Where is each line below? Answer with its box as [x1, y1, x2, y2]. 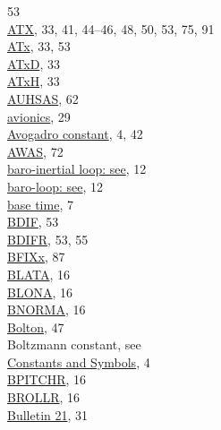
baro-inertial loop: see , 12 [7, 159, 147, 178]
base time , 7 [7, 194, 73, 213]
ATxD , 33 [7, 54, 60, 73]
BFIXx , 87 [7, 247, 65, 266]
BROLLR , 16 [7, 388, 81, 407]
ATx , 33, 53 [7, 37, 71, 56]
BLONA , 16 [7, 282, 73, 301]
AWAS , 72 [7, 142, 64, 160]
